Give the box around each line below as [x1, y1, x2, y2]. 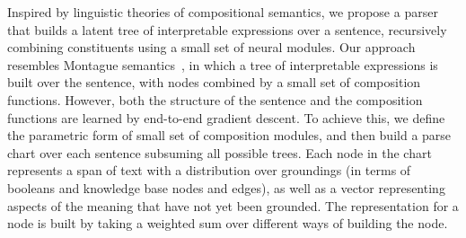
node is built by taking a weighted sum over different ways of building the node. [7, 214, 448, 233]
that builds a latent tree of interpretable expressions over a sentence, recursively [7, 20, 447, 39]
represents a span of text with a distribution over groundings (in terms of [7, 161, 411, 180]
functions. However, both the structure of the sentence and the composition [7, 90, 423, 109]
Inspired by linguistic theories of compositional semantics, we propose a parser [7, 3, 438, 21]
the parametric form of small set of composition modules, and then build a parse [7, 126, 452, 145]
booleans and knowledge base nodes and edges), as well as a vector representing [7, 178, 445, 197]
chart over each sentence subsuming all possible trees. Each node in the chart [7, 143, 432, 162]
